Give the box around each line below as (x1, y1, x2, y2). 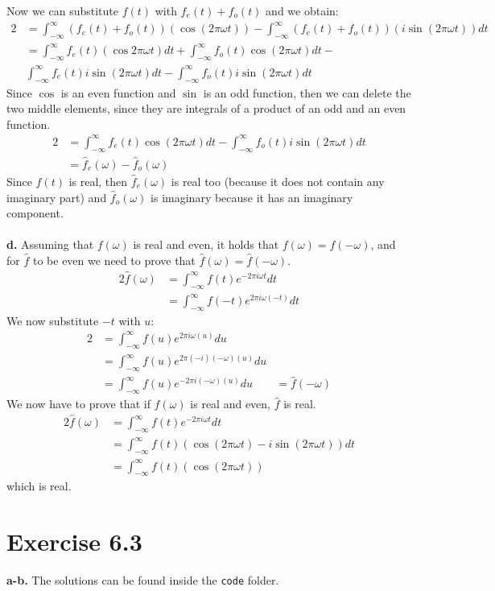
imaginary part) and (6, 188, 107, 205)
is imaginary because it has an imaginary (151, 188, 353, 205)
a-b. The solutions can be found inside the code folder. (6, 572, 279, 589)
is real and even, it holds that (133, 236, 279, 253)
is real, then (68, 172, 128, 189)
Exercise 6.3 (6, 525, 142, 558)
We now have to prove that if (6, 395, 151, 412)
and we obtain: (266, 2, 339, 19)
